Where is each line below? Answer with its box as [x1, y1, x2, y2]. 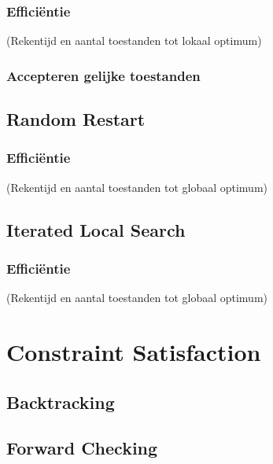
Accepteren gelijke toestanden [6, 65, 201, 85]
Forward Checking [6, 436, 158, 460]
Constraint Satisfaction [6, 336, 261, 368]
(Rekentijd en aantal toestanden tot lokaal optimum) [6, 32, 262, 49]
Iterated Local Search [6, 217, 186, 241]
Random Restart [6, 107, 146, 131]
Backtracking [6, 389, 115, 414]
